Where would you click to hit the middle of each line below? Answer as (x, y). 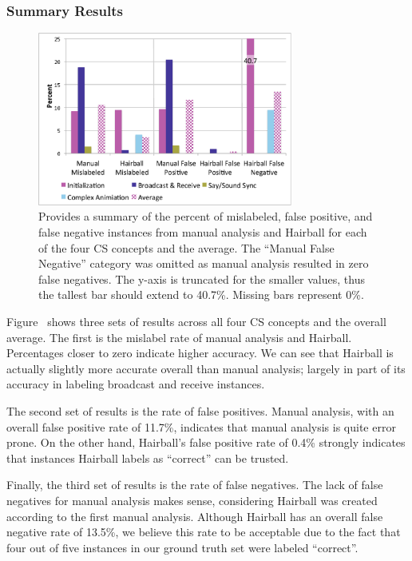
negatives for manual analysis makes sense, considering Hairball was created (192, 500)
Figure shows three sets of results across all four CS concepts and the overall (196, 321)
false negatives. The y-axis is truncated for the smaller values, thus (202, 279)
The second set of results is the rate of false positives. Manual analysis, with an (200, 410)
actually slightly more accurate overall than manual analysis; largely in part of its (206, 368)
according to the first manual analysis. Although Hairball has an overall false (195, 516)
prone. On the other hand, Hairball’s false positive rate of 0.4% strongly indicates (206, 442)
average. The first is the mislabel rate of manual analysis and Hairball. (179, 337)
